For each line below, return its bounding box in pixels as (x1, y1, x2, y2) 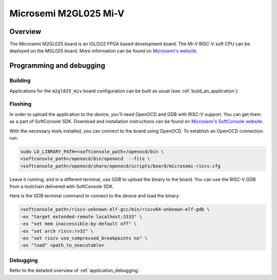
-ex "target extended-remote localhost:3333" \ (20, 213, 142, 219)
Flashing (9, 101, 32, 108)
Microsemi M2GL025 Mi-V (9, 8, 125, 19)
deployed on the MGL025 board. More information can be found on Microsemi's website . (9, 48, 198, 54)
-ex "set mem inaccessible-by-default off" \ (20, 221, 137, 227)
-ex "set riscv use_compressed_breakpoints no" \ (20, 235, 148, 241)
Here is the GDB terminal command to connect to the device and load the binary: (9, 193, 181, 199)
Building (9, 77, 31, 84)
